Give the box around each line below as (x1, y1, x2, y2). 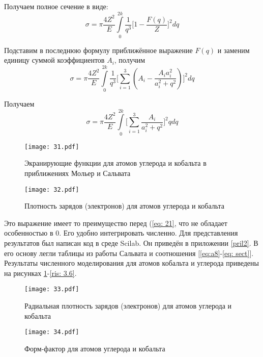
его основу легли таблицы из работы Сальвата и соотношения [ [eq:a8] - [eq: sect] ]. (4, 247, 254, 258)
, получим (114, 55, 145, 65)
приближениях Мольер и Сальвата (24, 168, 131, 178)
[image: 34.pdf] (24, 328, 79, 336)
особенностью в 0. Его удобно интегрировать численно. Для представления (4, 227, 238, 238)
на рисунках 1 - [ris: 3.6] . (4, 267, 77, 278)
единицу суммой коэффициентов (4, 55, 105, 65)
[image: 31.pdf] (24, 143, 79, 150)
